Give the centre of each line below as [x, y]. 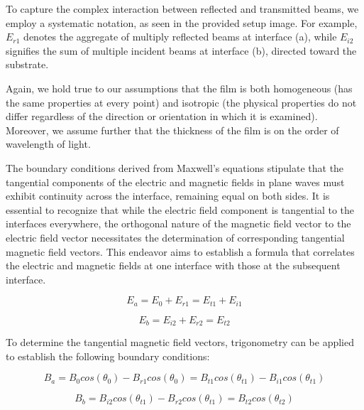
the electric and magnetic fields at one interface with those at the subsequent [173, 265]
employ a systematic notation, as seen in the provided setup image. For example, [182, 22]
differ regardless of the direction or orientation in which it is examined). [162, 116]
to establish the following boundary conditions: [108, 356]
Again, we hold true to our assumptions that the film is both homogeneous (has [179, 88]
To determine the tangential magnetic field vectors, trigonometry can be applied [180, 342]
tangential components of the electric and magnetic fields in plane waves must [175, 182]
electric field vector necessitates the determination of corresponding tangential [175, 237]
